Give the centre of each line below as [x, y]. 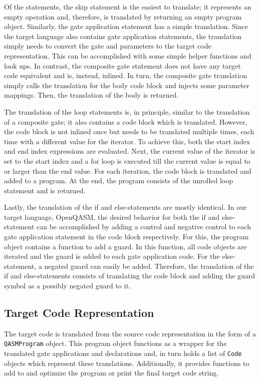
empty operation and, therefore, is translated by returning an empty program [123, 16]
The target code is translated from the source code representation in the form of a [130, 333]
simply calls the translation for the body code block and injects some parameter [127, 85]
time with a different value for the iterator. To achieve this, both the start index [127, 141]
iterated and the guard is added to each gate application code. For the [112, 256]
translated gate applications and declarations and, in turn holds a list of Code [123, 353]
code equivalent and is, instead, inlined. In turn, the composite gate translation [125, 75]
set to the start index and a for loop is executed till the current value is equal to [127, 160]
